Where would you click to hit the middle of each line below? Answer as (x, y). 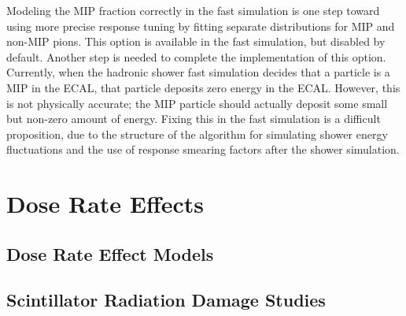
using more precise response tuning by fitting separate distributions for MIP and (201, 26)
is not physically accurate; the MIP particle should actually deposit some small (197, 103)
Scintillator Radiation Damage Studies (166, 300)
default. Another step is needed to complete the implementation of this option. (196, 56)
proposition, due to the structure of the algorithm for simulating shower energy (197, 134)
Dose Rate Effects (105, 204)
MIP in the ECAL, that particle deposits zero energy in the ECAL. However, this (203, 87)
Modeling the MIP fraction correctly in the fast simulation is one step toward (193, 10)
